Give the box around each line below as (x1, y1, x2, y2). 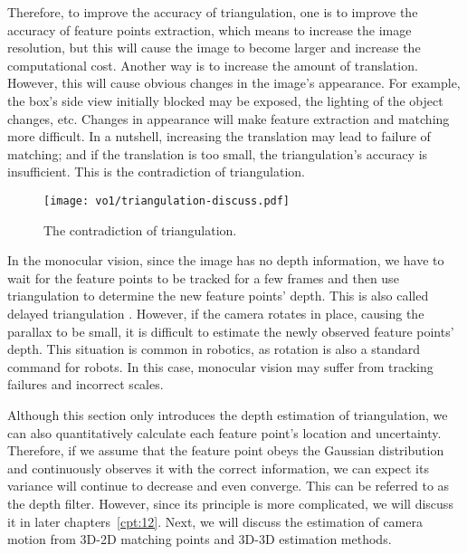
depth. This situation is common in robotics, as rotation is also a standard (7, 339, 421, 358)
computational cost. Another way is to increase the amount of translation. (7, 55, 418, 74)
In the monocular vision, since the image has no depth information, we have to (7, 251, 444, 270)
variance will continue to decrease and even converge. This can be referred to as (7, 476, 450, 495)
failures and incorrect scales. (7, 375, 164, 394)
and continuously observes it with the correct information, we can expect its (7, 458, 429, 477)
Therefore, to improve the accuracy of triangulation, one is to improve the (7, 3, 418, 21)
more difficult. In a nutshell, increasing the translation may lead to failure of (7, 127, 431, 146)
